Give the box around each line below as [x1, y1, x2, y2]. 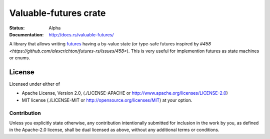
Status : [9, 25, 25, 31]
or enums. [9, 55, 30, 61]
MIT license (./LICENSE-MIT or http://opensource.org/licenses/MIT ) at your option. [21, 97, 192, 103]
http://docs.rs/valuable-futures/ [48, 31, 114, 37]
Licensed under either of [9, 81, 60, 87]
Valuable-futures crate [9, 7, 106, 18]
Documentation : [9, 31, 44, 37]
